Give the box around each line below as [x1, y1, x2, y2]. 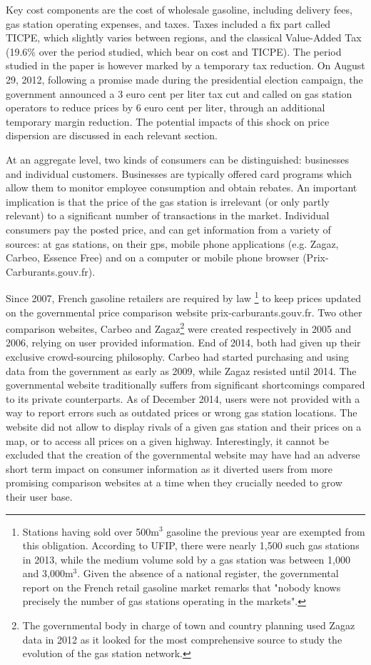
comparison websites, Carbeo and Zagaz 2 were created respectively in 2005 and [6, 319, 352, 336]
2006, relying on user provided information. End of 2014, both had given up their [6, 335, 361, 350]
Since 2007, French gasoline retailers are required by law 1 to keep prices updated [6, 289, 362, 305]
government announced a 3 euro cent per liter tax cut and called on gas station [6, 86, 352, 101]
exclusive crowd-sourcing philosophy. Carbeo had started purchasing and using [6, 349, 349, 364]
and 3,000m [22, 566, 73, 581]
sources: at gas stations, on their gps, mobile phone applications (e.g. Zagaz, [6, 236, 339, 251]
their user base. [6, 489, 73, 504]
